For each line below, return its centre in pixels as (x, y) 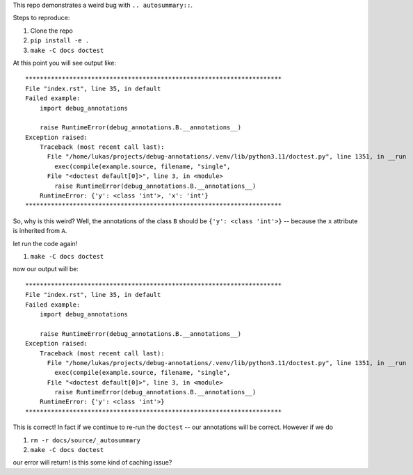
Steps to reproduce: (41, 18)
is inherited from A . (40, 231)
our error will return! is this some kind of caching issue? (92, 462)
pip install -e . (60, 41)
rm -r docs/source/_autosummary (85, 440)
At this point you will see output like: (65, 63)
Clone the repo (51, 31)
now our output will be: (46, 269)
